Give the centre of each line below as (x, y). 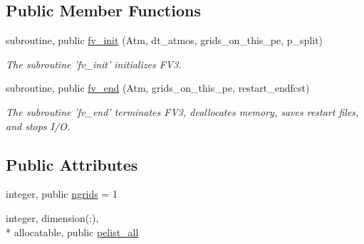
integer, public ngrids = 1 (62, 194)
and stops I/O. (38, 126)
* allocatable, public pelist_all (72, 232)
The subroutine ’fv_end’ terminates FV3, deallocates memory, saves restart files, (182, 111)
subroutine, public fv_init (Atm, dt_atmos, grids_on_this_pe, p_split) (165, 40)
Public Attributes (72, 164)
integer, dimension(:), (52, 217)
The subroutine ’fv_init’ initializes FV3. (94, 64)
